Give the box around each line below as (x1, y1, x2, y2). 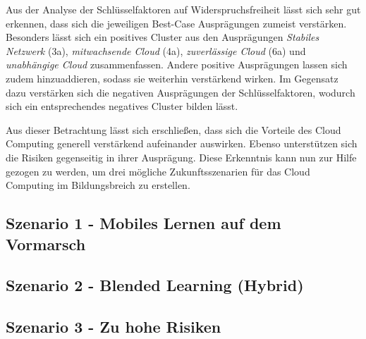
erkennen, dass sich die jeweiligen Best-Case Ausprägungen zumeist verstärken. (6, 16, 347, 30)
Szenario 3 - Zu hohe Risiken (6, 316, 221, 338)
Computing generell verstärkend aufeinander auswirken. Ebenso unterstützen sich (6, 136, 358, 151)
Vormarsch (6, 233, 86, 254)
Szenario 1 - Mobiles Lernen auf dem (6, 212, 281, 234)
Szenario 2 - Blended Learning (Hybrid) (6, 274, 304, 296)
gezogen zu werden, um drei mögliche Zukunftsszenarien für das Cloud (6, 164, 310, 178)
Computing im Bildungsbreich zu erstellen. (6, 178, 190, 192)
